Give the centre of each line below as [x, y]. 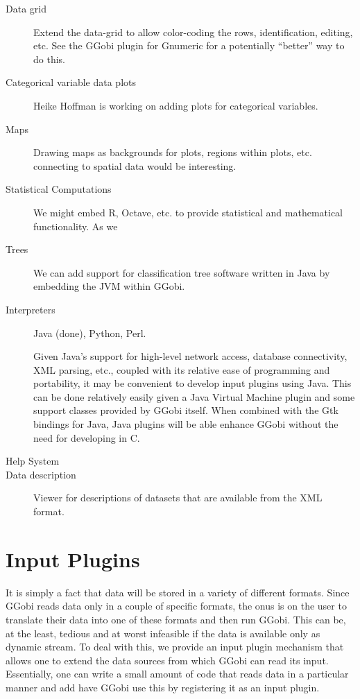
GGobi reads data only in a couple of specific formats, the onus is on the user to [176, 606]
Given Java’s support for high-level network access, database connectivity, [190, 356]
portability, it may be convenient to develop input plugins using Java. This [192, 383]
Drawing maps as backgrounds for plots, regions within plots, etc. [173, 152]
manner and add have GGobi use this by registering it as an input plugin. [163, 687]
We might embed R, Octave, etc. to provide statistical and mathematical [188, 212]
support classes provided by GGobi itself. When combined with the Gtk [186, 410]
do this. [49, 59]
